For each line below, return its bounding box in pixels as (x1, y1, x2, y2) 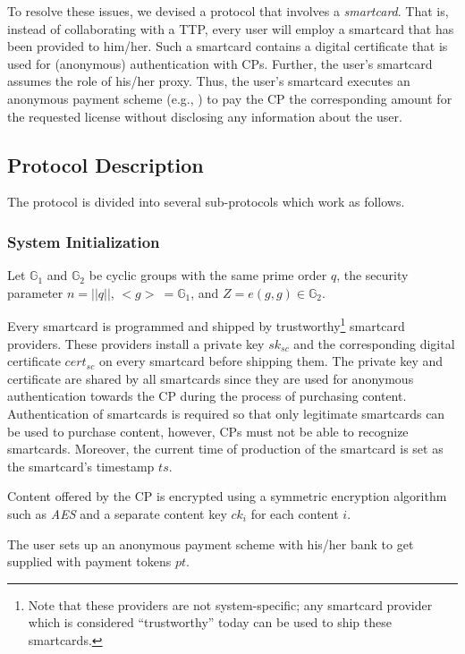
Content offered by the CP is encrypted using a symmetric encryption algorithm (7, 487, 447, 505)
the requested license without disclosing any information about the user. (7, 106, 402, 125)
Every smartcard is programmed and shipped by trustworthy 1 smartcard (7, 314, 405, 335)
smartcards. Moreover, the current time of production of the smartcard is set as (7, 439, 444, 458)
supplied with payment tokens (7, 552, 172, 571)
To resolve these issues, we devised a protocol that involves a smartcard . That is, (7, 2, 449, 20)
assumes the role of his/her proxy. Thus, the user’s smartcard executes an (7, 72, 410, 90)
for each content (250, 504, 339, 522)
